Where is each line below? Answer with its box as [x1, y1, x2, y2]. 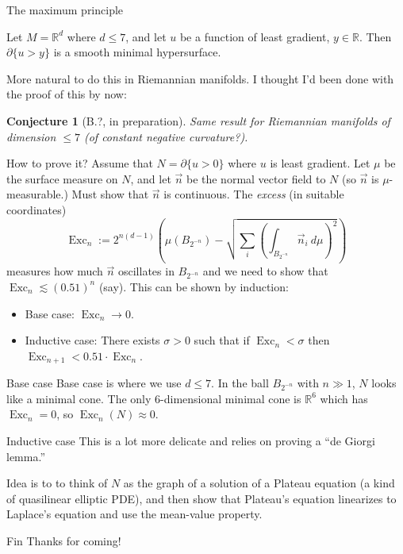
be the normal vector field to [186, 170, 326, 187]
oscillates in [117, 263, 175, 279]
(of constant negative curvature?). [83, 128, 248, 144]
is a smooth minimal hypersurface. [53, 44, 221, 60]
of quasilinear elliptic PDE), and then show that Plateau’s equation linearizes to [6, 490, 397, 506]
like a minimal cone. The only [6, 390, 152, 406]
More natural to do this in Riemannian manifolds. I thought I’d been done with [6, 70, 394, 87]
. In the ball [211, 375, 269, 391]
